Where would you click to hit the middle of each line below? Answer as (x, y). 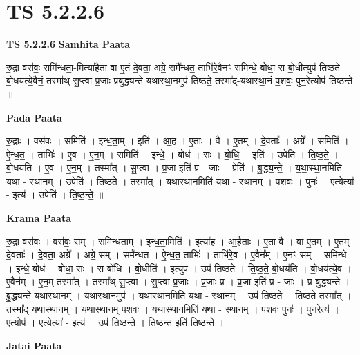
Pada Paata (34, 117)
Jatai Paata (34, 345)
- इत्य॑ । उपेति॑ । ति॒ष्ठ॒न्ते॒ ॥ (55, 194)
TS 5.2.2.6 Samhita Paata (68, 44)
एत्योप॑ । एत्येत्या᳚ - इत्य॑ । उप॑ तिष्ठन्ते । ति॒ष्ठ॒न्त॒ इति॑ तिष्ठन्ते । (115, 322)
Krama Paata (39, 218)
